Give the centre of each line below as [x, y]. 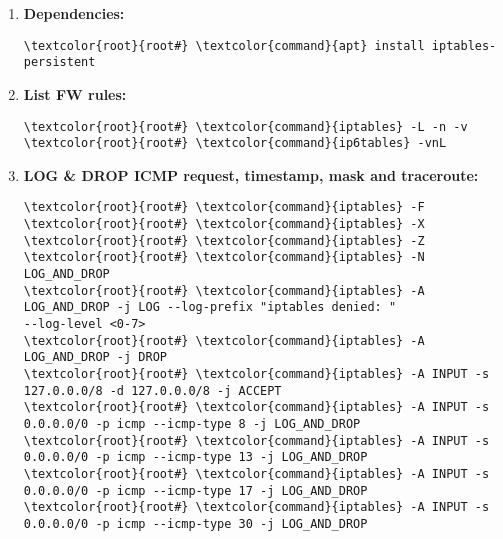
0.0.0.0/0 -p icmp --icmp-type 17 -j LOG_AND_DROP [195, 490]
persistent [59, 62]
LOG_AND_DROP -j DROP [95, 357]
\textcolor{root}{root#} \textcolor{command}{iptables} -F [224, 207]
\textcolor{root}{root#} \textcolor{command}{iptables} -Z [224, 240]
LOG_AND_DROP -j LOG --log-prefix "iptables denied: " [210, 307]
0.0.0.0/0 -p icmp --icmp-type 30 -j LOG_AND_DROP [195, 523]
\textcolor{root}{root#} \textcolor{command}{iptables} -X [224, 224]
